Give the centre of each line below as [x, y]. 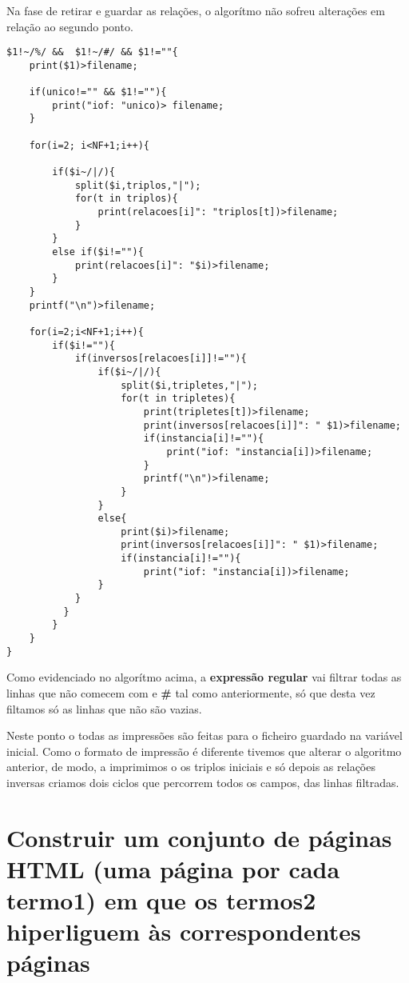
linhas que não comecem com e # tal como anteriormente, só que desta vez [191, 692]
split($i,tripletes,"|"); [189, 385]
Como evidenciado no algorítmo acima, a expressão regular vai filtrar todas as [204, 677]
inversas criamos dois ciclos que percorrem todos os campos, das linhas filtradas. [203, 782]
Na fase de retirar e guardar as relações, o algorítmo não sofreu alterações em [196, 10]
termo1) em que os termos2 [161, 900]
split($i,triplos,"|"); [138, 185]
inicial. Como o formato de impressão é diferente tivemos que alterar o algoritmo [204, 751]
